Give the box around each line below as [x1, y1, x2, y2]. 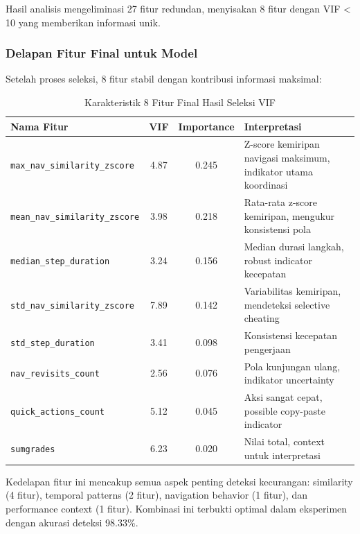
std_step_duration [10, 338, 95, 348]
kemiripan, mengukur [244, 208, 335, 223]
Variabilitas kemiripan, [244, 284, 341, 298]
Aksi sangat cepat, [244, 390, 323, 404]
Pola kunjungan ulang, [244, 359, 341, 373]
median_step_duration [10, 256, 110, 266]
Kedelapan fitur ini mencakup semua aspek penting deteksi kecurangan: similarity [6, 474, 353, 488]
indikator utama [244, 164, 313, 178]
